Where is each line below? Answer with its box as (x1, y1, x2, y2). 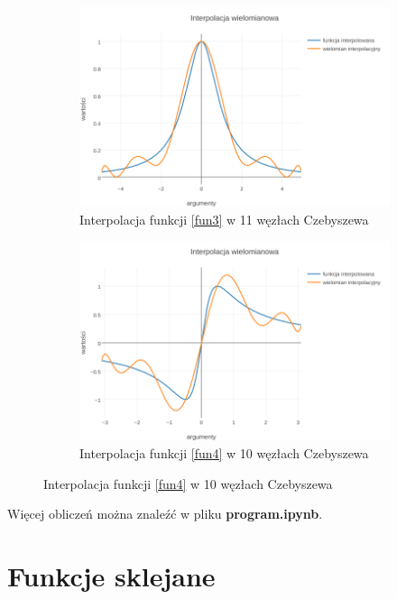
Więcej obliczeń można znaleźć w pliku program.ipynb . (7, 504, 323, 523)
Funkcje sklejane (7, 558, 216, 594)
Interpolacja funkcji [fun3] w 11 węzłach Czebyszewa (79, 209, 369, 228)
